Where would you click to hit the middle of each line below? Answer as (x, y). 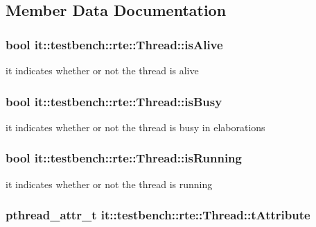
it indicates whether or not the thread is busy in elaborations (135, 127)
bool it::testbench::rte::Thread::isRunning (124, 158)
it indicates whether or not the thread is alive (102, 70)
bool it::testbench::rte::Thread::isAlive (114, 44)
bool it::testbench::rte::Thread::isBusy (114, 101)
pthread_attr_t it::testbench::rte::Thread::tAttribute (158, 215)
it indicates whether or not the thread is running (109, 184)
